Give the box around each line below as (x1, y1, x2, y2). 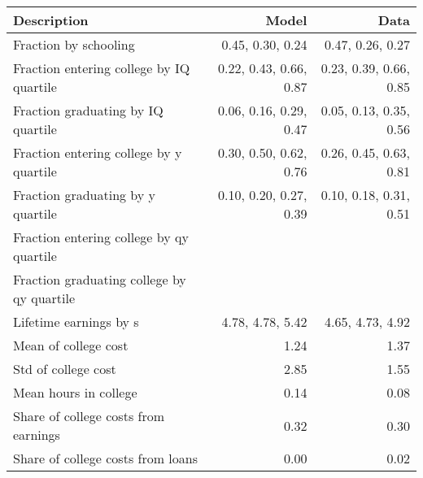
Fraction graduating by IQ (13, 101, 164, 119)
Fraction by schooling (13, 35, 135, 54)
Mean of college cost (13, 336, 129, 354)
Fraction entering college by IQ (13, 59, 190, 77)
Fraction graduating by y (13, 185, 156, 204)
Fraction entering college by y (13, 143, 182, 162)
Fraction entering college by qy (13, 228, 189, 246)
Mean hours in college (13, 383, 137, 402)
